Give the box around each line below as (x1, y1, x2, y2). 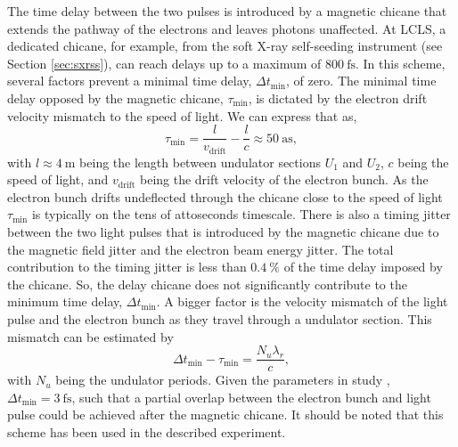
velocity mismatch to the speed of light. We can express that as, (7, 106, 357, 125)
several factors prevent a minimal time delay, (7, 71, 252, 90)
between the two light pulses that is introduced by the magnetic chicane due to (7, 223, 439, 241)
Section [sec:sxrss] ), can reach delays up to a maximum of (7, 53, 322, 72)
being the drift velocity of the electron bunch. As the (139, 170, 429, 189)
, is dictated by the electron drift (248, 88, 428, 107)
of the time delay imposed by (283, 257, 443, 276)
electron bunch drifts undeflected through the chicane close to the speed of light (7, 187, 443, 206)
